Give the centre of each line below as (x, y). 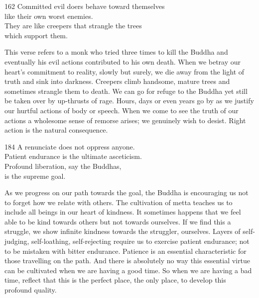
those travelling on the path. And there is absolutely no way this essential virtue (127, 261)
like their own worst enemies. (49, 16)
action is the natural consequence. (56, 130)
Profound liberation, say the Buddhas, (63, 166)
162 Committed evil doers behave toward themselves (85, 6)
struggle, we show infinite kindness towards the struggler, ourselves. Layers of (123, 231)
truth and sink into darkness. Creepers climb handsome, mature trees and (117, 81)
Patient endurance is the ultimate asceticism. (73, 156)
